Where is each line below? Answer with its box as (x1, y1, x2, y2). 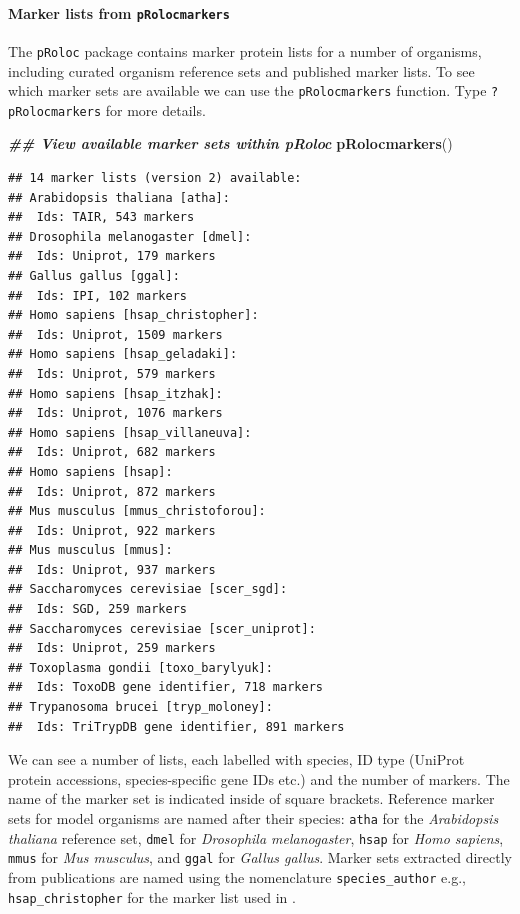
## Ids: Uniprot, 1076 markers (8, 406, 223, 421)
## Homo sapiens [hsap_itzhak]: (8, 386, 223, 401)
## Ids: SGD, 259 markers (8, 602, 187, 617)
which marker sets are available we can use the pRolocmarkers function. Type (8, 80, 487, 101)
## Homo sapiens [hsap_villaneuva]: (8, 425, 252, 440)
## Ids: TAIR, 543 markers (8, 210, 195, 225)
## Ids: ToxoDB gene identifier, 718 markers (8, 680, 323, 695)
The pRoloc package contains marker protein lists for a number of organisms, (8, 40, 482, 61)
